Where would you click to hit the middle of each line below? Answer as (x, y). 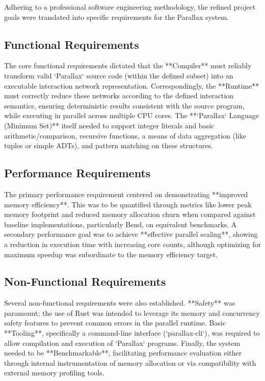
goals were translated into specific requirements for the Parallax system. (116, 17)
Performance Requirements (77, 173)
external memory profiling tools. (54, 373)
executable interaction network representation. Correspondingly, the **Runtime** (132, 85)
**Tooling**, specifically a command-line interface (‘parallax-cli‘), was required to (132, 333)
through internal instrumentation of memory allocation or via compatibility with (130, 362)
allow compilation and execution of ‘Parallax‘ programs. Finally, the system (122, 343)
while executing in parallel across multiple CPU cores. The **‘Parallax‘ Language (131, 115)
